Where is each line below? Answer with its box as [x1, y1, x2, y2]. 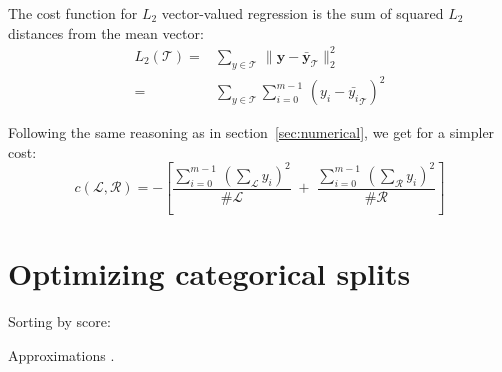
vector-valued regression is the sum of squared [161, 3, 444, 23]
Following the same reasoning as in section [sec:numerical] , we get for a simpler [8, 122, 495, 143]
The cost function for [8, 3, 138, 23]
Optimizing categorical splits [8, 253, 411, 294]
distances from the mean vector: [8, 22, 204, 43]
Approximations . [8, 344, 115, 365]
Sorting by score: [8, 311, 111, 332]
